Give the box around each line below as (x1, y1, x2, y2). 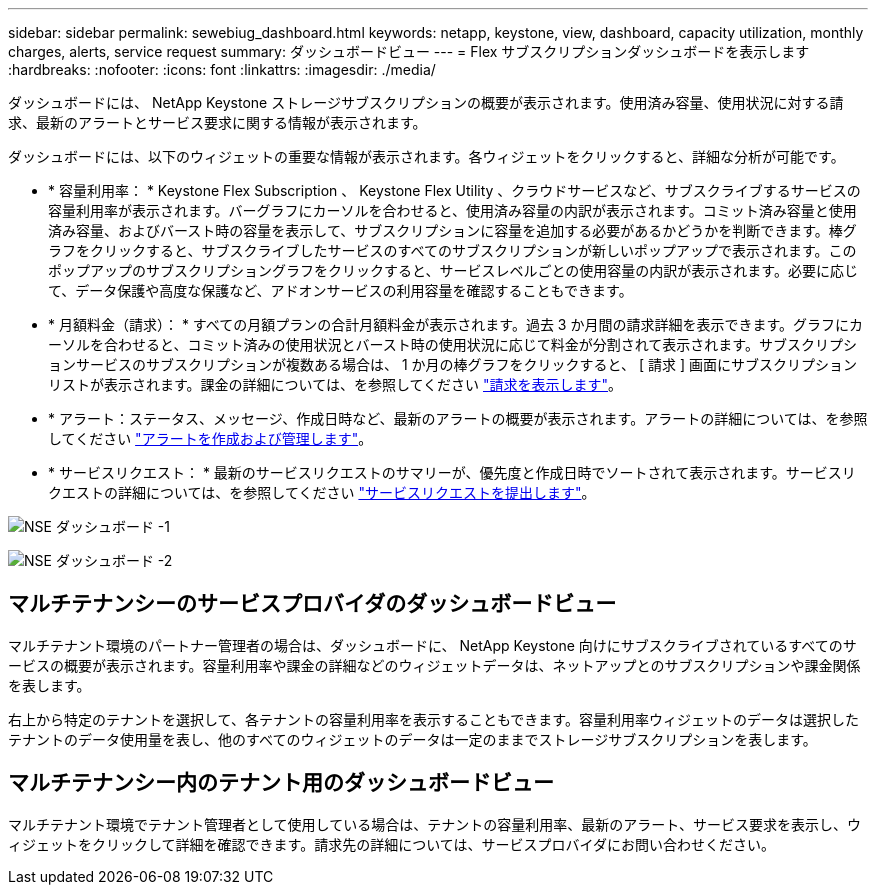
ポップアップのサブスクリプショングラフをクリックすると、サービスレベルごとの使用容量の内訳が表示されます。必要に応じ (48, 262, 858, 279)
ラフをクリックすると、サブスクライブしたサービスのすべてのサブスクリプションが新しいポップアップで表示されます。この (48, 242, 857, 259)
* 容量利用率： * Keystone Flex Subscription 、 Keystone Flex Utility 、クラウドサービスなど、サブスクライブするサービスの (48, 182, 861, 199)
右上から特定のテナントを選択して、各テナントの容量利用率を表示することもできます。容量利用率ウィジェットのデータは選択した (8, 710, 859, 728)
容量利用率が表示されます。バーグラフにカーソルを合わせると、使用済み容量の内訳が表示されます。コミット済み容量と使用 (48, 202, 857, 219)
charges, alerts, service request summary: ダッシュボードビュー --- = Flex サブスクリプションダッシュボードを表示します (8, 43, 810, 60)
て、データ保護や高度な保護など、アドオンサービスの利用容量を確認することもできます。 (48, 282, 633, 299)
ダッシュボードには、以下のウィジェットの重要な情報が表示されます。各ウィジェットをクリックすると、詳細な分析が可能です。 (8, 148, 845, 165)
